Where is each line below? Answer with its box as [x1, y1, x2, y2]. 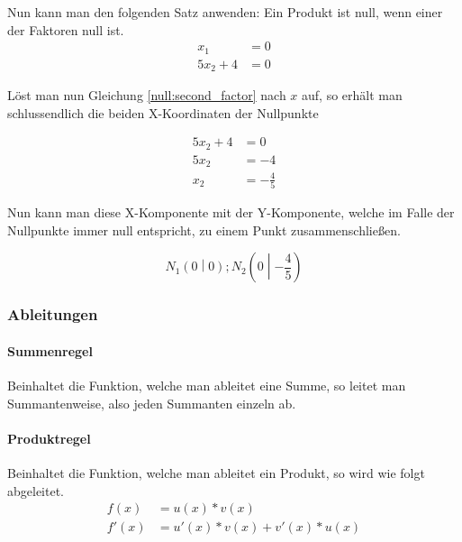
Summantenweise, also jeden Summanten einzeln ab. [7, 393, 296, 412]
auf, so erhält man [302, 86, 403, 105]
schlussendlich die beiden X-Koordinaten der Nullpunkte [7, 103, 319, 122]
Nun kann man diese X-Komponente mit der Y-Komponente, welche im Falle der [7, 203, 455, 222]
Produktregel [7, 428, 91, 447]
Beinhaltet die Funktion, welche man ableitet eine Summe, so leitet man [7, 376, 406, 394]
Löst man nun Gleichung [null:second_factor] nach [7, 86, 286, 105]
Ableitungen [7, 303, 98, 326]
